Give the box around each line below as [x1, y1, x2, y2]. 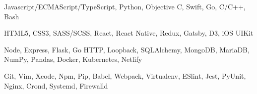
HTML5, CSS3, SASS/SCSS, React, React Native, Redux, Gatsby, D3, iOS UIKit [4, 28, 254, 38]
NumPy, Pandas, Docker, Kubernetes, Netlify [4, 54, 142, 64]
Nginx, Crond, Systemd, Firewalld [4, 80, 108, 91]
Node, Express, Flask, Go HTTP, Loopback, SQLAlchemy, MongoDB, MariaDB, [4, 44, 250, 54]
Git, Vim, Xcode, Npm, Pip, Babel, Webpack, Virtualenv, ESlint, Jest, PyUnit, [4, 70, 246, 81]
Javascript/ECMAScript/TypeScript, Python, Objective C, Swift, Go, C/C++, [4, 1, 246, 11]
